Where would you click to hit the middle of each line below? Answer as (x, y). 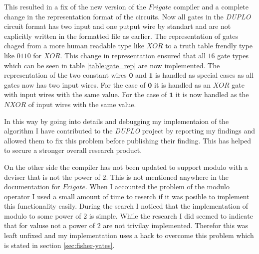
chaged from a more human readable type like (74, 46)
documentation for (32, 187)
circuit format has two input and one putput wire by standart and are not (118, 26)
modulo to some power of (43, 215)
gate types (233, 55)
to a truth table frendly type (209, 46)
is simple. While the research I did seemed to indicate (171, 215)
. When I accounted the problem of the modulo (157, 187)
